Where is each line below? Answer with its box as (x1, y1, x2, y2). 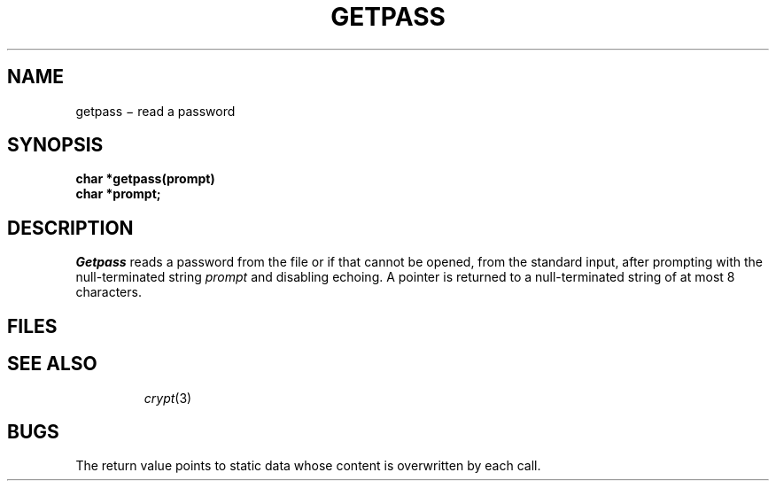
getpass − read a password (75, 103, 236, 119)
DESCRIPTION (7, 216, 134, 239)
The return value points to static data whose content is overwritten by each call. (75, 458, 541, 474)
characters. (75, 284, 142, 300)
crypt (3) (144, 390, 192, 406)
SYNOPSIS (7, 134, 104, 157)
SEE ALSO (7, 352, 97, 376)
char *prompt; (75, 186, 161, 202)
